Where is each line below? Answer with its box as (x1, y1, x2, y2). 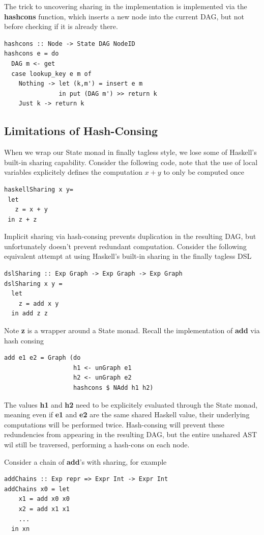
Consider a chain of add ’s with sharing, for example (4, 456, 167, 467)
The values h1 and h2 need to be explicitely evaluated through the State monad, (4, 399, 258, 410)
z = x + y (15, 206, 48, 213)
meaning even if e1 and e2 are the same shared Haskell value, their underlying (4, 409, 250, 420)
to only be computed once (163, 167, 245, 177)
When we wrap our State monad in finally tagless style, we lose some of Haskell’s (4, 147, 257, 157)
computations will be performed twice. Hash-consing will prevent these (4, 419, 224, 430)
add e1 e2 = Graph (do (4, 354, 81, 362)
